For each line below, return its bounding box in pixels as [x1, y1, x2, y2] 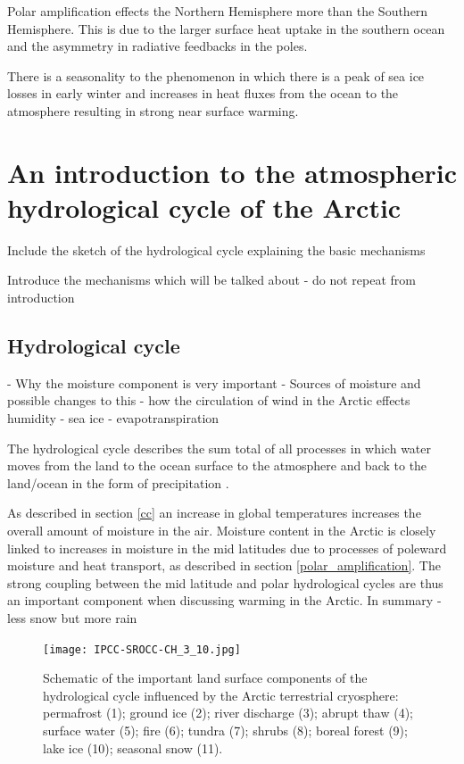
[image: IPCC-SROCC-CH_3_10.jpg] [43, 643, 241, 656]
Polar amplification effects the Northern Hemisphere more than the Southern [7, 2, 428, 20]
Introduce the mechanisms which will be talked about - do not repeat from [7, 270, 416, 289]
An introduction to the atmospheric [7, 154, 458, 190]
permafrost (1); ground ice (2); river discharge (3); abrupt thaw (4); [43, 703, 414, 722]
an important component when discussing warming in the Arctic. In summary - [7, 591, 442, 610]
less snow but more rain [7, 608, 137, 627]
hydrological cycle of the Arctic [7, 188, 402, 225]
